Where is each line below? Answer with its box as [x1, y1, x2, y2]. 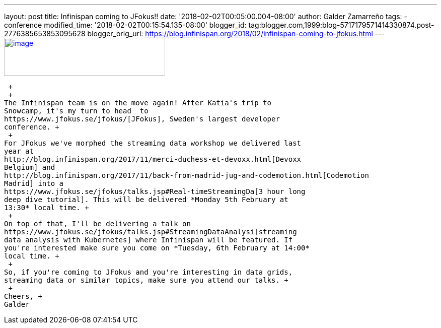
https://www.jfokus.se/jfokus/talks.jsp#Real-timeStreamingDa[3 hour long [4, 187, 306, 195]
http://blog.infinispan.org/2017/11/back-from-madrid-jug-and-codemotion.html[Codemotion [4, 171, 369, 179]
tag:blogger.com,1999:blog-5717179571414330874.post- [248, 21, 434, 29]
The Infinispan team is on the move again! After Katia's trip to [4, 99, 272, 107]
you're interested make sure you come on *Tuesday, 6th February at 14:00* [4, 244, 310, 252]
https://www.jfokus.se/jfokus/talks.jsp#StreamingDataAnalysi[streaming [4, 228, 297, 236]
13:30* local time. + [4, 204, 89, 212]
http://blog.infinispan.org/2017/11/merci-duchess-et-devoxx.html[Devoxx [4, 155, 302, 163]
